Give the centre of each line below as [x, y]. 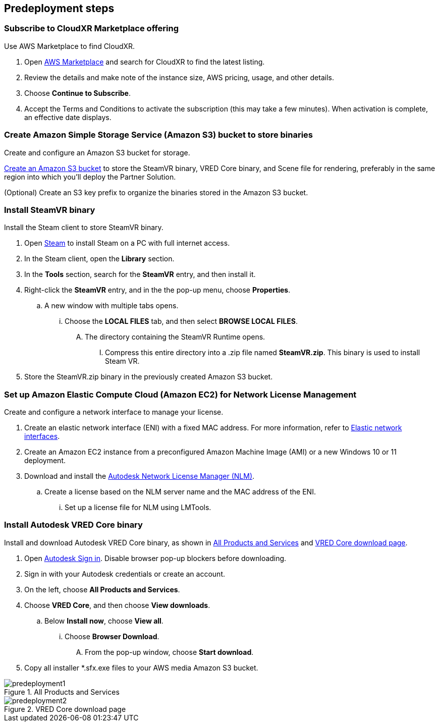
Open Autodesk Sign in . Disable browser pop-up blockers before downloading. [155, 558]
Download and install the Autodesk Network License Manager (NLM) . [140, 476]
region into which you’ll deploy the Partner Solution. [90, 177]
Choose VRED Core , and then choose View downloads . [117, 605]
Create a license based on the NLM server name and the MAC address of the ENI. [180, 492]
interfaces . [42, 436]
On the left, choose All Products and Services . [102, 589]
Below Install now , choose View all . [104, 621]
